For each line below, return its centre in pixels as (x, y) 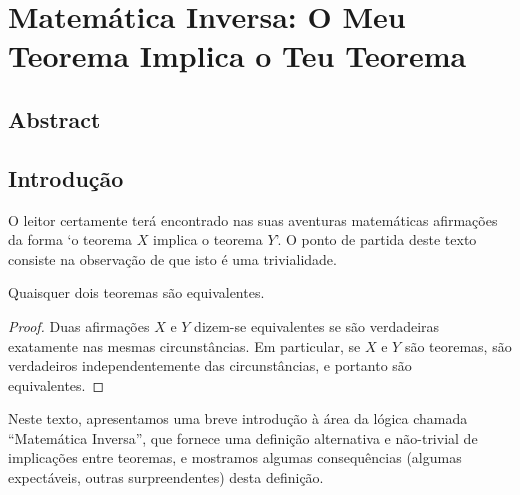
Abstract (54, 118)
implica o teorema (208, 239)
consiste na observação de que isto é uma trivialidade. (172, 258)
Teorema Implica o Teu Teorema (237, 55)
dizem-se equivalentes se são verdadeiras (317, 325)
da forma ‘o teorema (70, 239)
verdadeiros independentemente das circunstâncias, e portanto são (210, 365)
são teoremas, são (458, 345)
